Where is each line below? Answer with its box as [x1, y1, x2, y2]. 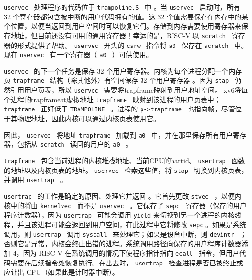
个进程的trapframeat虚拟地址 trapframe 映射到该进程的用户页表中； [4, 94, 221, 104]
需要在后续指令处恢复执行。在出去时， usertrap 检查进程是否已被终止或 [10, 257, 243, 267]
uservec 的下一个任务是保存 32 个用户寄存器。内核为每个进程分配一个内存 [4, 65, 242, 76]
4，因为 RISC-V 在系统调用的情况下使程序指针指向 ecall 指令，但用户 [13, 248, 239, 258]
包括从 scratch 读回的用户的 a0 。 [17, 139, 133, 149]
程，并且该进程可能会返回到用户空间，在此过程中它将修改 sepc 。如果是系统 [4, 219, 246, 229]
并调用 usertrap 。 [4, 174, 67, 185]
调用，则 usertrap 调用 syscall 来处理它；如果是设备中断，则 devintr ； [4, 229, 247, 239]
